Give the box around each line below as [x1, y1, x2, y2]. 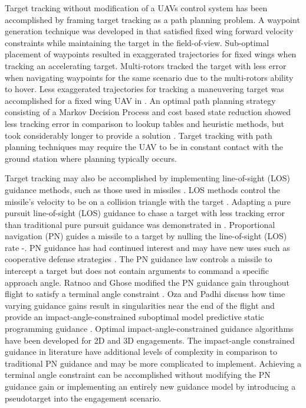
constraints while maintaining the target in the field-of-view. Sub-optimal [5, 36, 269, 48]
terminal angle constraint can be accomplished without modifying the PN [5, 368, 271, 381]
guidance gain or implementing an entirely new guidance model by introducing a [5, 380, 296, 392]
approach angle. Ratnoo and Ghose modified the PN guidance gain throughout [5, 276, 289, 288]
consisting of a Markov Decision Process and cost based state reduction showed [5, 106, 291, 118]
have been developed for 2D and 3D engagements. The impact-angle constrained [5, 334, 295, 346]
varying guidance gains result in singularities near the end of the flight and [5, 299, 275, 311]
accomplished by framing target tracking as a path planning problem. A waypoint [5, 13, 300, 25]
